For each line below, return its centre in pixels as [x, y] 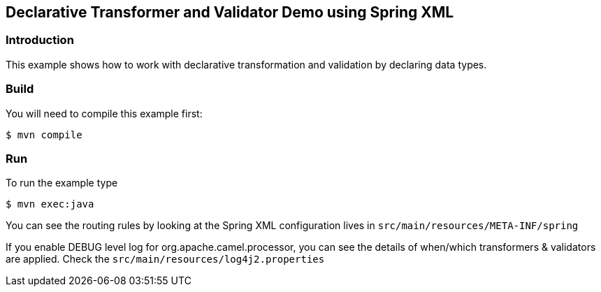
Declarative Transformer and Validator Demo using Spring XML [230, 12]
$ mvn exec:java [50, 204]
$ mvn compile [44, 134]
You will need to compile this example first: [104, 113]
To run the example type [62, 183]
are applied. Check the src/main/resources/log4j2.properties [165, 259]
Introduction [40, 40]
